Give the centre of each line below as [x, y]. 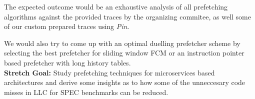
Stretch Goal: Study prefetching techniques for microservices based [109, 72]
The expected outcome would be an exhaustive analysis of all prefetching [116, 6]
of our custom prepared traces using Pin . [67, 26]
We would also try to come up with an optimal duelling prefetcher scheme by [122, 43]
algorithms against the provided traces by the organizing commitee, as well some [127, 16]
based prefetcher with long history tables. [67, 62]
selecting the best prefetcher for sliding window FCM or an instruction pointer [124, 53]
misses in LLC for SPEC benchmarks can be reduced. [86, 92]
